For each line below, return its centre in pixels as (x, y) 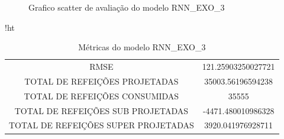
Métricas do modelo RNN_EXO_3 (142, 47)
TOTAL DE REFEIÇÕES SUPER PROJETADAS (101, 125)
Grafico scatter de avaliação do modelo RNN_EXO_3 (127, 7)
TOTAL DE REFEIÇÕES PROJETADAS (101, 81)
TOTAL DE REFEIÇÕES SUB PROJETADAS (101, 110)
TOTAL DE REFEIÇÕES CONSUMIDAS (101, 96)
